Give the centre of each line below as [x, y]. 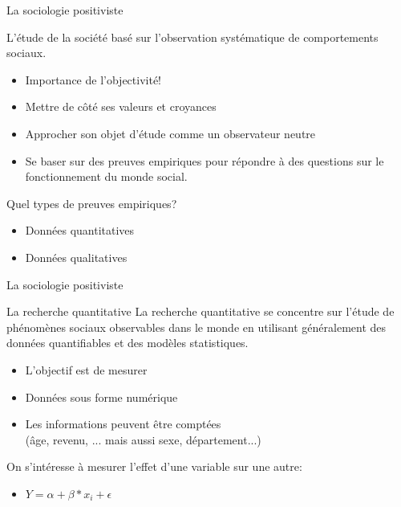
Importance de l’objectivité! [93, 79]
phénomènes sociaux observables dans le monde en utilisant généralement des [196, 327]
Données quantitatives [80, 230]
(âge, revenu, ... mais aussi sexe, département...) [143, 439]
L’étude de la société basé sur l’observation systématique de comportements [192, 37]
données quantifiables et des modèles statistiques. [128, 343]
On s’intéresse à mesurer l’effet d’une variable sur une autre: [154, 466]
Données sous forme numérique [101, 397]
